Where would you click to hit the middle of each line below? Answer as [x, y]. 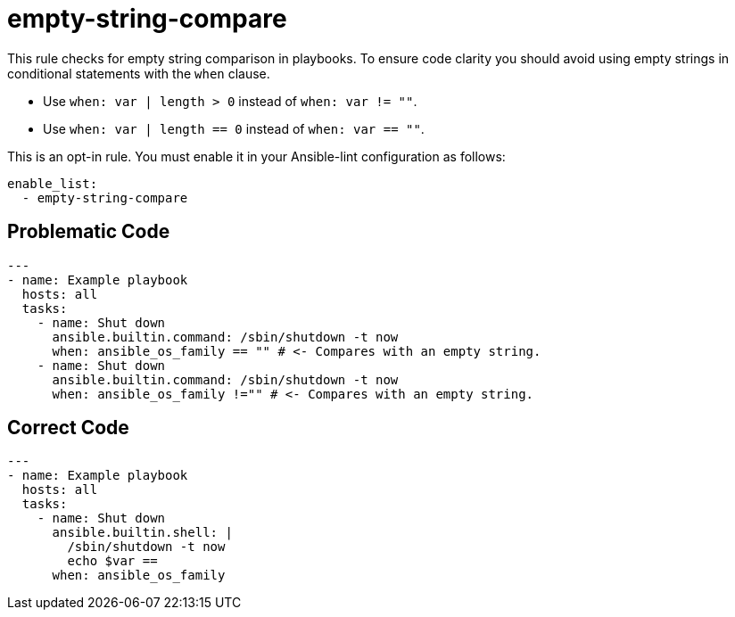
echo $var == [112, 561]
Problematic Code [89, 232]
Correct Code [68, 428]
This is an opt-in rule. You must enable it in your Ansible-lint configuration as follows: [256, 156]
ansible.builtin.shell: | [142, 533]
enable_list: [53, 183]
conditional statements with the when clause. [139, 73]
